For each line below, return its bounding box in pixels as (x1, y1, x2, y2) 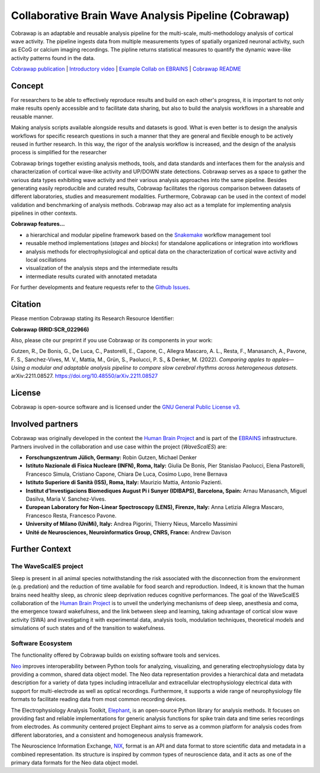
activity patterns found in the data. (11, 54, 95, 62)
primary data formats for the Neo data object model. (11, 759, 139, 766)
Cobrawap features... (11, 220, 65, 228)
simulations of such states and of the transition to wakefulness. (11, 625, 165, 632)
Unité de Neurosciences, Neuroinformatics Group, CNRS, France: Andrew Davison (25, 529, 231, 536)
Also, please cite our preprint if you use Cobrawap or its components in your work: (11, 336, 213, 343)
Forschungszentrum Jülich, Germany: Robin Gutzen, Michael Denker (25, 454, 197, 461)
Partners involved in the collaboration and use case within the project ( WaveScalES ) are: (11, 443, 228, 450)
